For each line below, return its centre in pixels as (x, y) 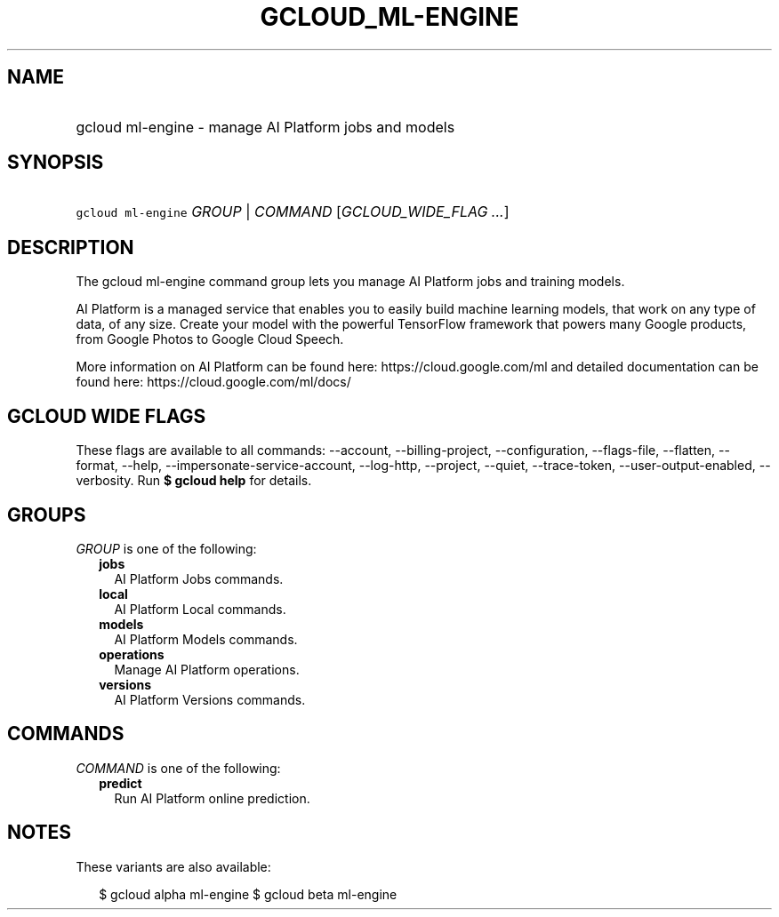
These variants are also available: (173, 866)
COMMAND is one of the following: (178, 768)
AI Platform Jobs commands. (199, 578)
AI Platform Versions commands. (210, 699)
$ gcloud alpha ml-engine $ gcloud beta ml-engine (248, 894)
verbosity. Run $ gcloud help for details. (194, 481)
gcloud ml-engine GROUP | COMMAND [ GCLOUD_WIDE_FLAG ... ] (293, 212)
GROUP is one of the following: (166, 548)
